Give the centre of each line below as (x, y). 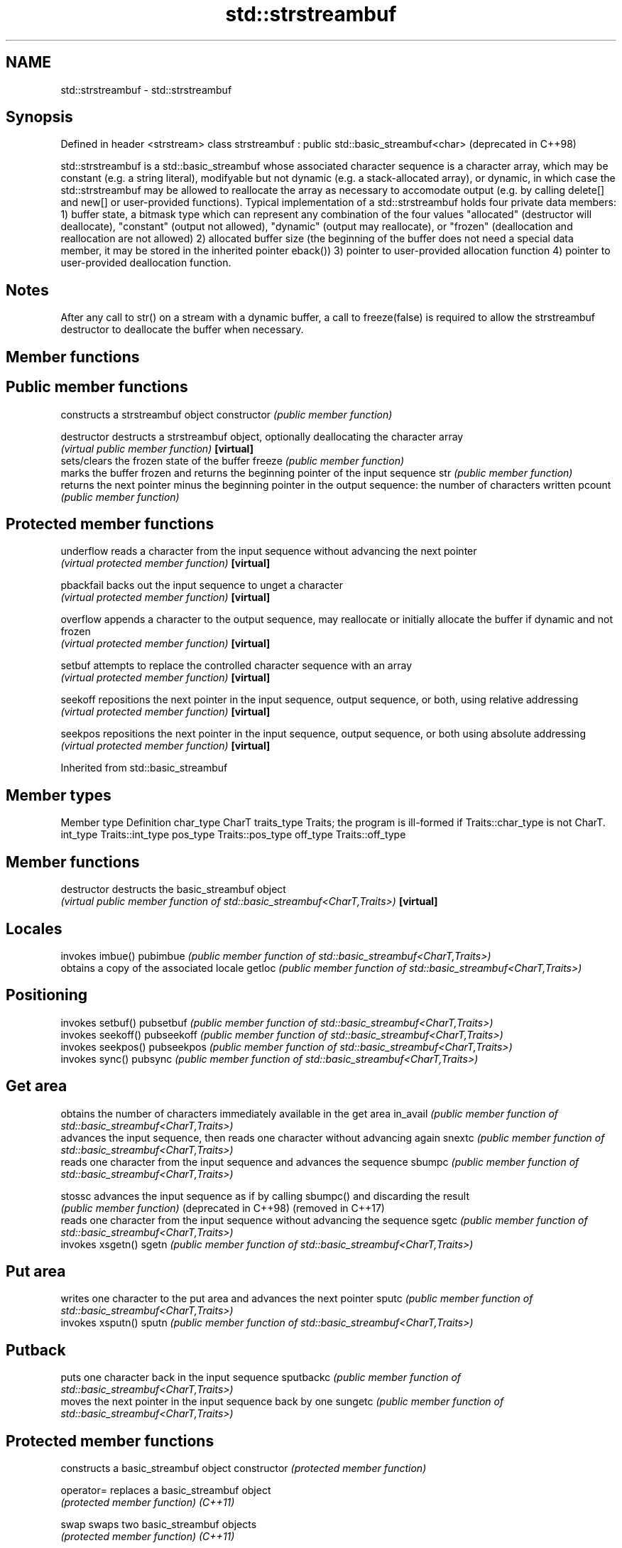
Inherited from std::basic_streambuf (144, 768)
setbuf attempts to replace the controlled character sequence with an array (236, 666)
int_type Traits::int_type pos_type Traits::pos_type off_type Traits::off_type (233, 835)
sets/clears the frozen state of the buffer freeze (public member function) (233, 460)
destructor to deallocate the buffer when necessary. (182, 330)
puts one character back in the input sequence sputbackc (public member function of (261, 1377)
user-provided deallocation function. (146, 263)
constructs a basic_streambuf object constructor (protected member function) (244, 1468)
